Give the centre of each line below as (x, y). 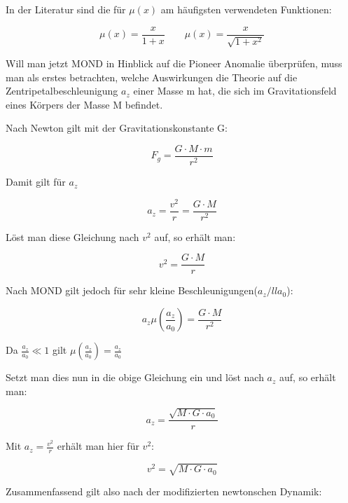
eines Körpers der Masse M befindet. (84, 104)
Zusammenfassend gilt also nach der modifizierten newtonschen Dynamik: (164, 491)
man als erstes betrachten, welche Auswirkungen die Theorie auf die (152, 77)
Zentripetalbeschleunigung (62, 91)
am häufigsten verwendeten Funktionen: (246, 9)
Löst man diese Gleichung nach (72, 236)
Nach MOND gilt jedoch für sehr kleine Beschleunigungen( (132, 290)
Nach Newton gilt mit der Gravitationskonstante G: (117, 128)
